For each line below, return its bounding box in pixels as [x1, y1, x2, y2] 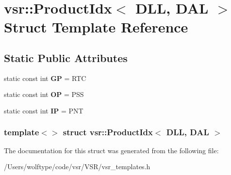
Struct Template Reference [4, 17, 188, 37]
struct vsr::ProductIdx [63, 126, 153, 138]
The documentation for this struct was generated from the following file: [4, 145, 219, 155]
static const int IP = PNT [4, 105, 83, 115]
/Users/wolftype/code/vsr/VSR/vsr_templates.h [4, 161, 150, 172]
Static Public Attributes [4, 50, 128, 65]
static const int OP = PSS [4, 89, 84, 99]
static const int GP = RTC [4, 73, 86, 83]
